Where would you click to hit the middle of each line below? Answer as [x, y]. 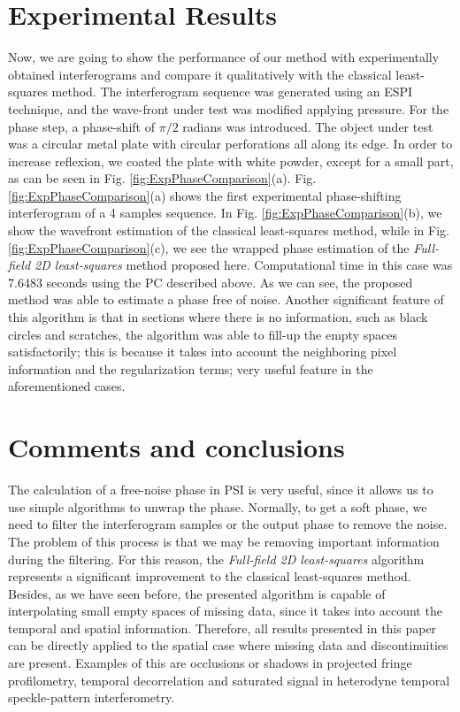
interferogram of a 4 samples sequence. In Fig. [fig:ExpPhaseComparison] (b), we [225, 213]
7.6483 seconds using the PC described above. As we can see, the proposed [211, 282]
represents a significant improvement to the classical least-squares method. [210, 576]
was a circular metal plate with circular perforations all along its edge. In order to [230, 144]
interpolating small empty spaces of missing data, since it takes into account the [225, 611]
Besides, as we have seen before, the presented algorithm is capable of [197, 593]
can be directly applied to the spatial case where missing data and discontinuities [228, 645]
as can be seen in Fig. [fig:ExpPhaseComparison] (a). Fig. [162, 178]
